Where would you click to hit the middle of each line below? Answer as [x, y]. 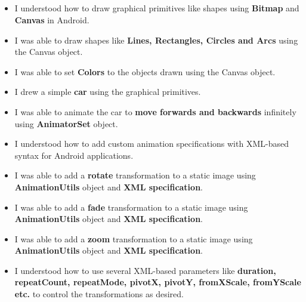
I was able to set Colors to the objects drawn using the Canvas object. [145, 71]
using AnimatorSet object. [66, 123]
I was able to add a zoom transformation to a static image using [134, 238]
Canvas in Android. [52, 19]
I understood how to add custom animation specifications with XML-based [152, 144]
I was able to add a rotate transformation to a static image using [135, 175]
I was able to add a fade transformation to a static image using [131, 207]
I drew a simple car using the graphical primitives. [108, 92]
